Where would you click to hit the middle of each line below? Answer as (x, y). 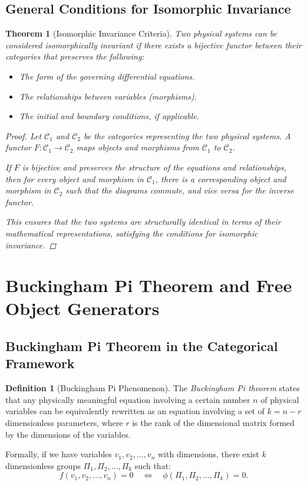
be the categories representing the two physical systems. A (187, 135)
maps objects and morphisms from (138, 147)
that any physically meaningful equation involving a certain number (128, 399)
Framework (40, 363)
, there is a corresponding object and (221, 178)
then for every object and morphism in (75, 178)
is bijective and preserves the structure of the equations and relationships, (154, 167)
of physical (280, 399)
